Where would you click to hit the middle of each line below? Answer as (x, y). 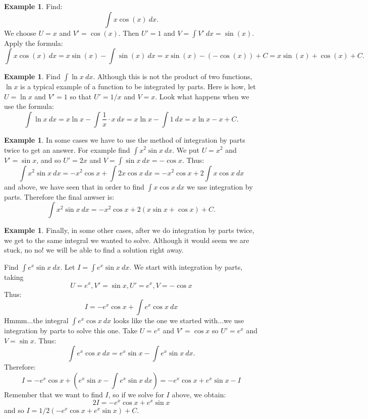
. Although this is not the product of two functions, (173, 76)
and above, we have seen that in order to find (74, 186)
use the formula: (29, 106)
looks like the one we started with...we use (179, 320)
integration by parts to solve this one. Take (71, 331)
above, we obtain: (199, 394)
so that (81, 96)
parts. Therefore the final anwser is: (59, 196)
